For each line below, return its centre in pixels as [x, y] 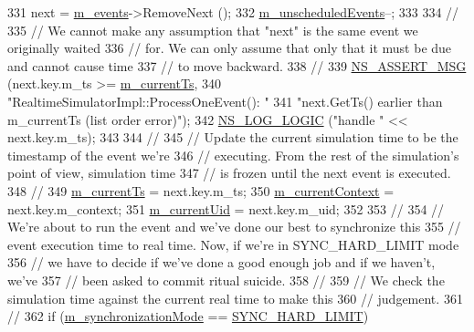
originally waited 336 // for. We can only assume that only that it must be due [230, 48]
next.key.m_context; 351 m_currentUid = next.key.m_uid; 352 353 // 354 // [226, 208]
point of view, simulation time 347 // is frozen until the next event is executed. [229, 173]
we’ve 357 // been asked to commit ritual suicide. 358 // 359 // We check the [226, 280]
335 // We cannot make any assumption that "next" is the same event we [213, 30]
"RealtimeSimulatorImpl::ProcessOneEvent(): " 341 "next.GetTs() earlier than [225, 101]
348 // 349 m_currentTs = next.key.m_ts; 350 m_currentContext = [201, 190]
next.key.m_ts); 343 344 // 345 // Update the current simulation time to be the [233, 137]
